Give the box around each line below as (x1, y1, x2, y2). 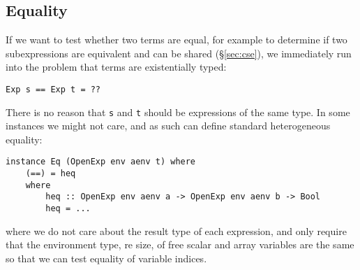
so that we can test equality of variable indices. (6, 250, 207, 265)
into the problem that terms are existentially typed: (6, 59, 227, 74)
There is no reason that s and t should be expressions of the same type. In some (6, 104, 350, 119)
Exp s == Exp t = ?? (6, 84, 101, 94)
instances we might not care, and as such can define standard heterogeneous (6, 118, 331, 133)
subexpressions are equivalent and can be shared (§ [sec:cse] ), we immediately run (6, 45, 352, 60)
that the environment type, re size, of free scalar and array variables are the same (6, 237, 354, 252)
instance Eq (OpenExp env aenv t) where (6, 157, 196, 167)
